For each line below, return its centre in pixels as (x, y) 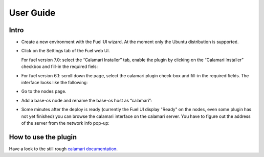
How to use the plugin (43, 137)
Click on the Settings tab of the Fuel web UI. (66, 51)
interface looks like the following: (55, 83)
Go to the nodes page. (44, 91)
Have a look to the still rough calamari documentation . (63, 149)
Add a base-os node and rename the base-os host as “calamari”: (87, 100)
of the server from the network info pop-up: (65, 123)
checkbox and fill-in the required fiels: (60, 67)
